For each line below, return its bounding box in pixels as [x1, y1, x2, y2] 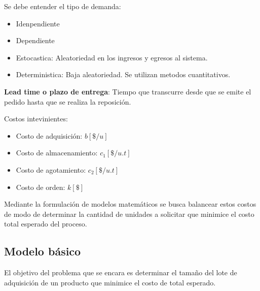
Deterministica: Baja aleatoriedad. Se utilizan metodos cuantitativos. [16, 69, 231, 80]
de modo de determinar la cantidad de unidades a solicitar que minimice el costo [4, 208, 254, 219]
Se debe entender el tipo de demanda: [4, 1, 121, 11]
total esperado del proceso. [4, 218, 87, 229]
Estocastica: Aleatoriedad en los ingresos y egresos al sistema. [16, 52, 208, 62]
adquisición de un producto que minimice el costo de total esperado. [4, 277, 216, 287]
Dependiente [16, 35, 55, 46]
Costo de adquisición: [16, 130, 83, 141]
